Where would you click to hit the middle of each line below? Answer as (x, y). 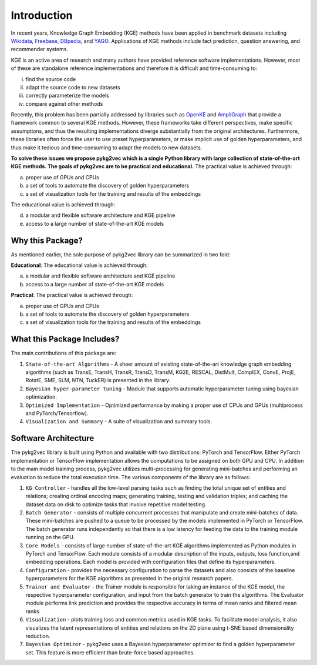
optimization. (41, 397)
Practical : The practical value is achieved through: (72, 295)
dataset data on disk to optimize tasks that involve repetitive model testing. (116, 504)
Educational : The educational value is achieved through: (79, 265)
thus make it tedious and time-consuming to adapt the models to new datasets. (107, 148)
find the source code (51, 79)
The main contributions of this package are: (64, 353)
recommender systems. (40, 49)
